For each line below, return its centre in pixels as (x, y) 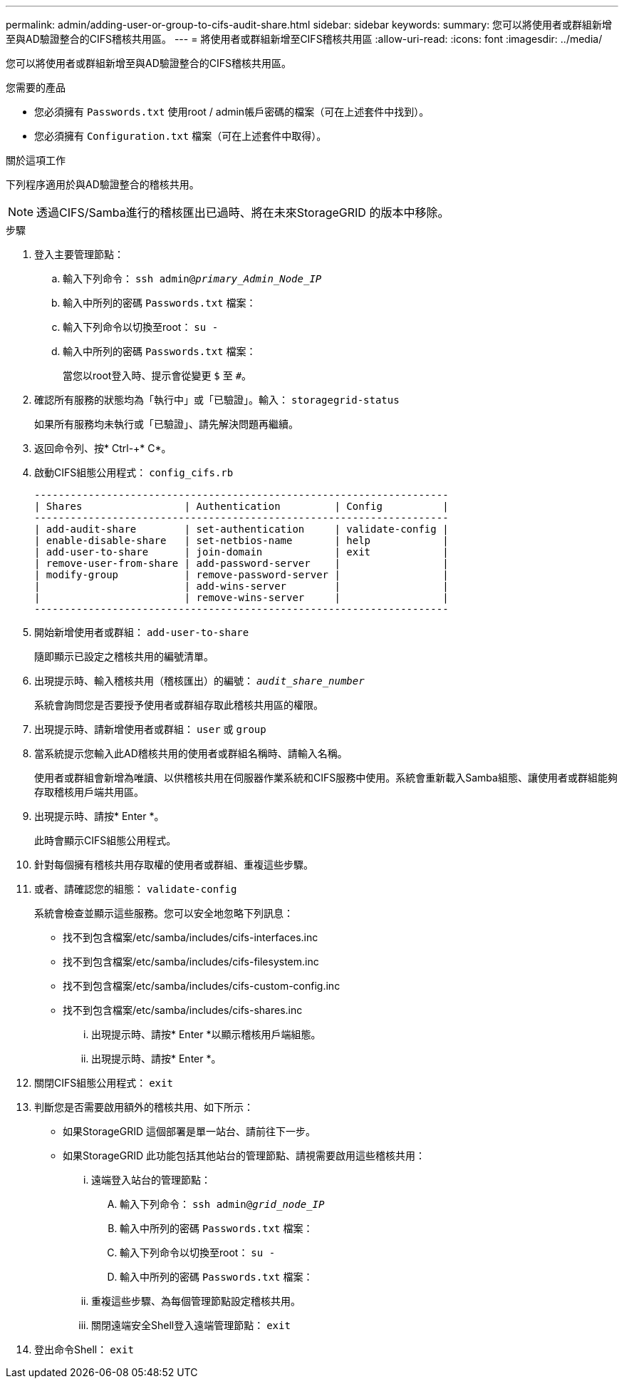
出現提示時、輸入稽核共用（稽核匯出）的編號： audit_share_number (199, 681)
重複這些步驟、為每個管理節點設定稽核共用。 (196, 1301)
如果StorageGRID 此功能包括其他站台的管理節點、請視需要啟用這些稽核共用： (244, 1155)
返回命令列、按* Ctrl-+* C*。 (103, 448)
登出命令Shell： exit (84, 1349)
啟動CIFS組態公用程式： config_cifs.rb (134, 472)
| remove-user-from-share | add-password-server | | (241, 563)
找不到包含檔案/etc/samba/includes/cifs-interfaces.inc (191, 937)
